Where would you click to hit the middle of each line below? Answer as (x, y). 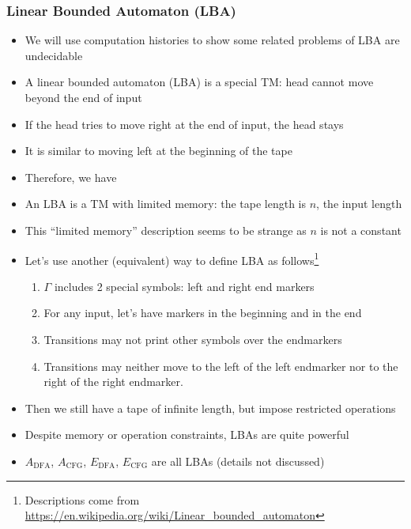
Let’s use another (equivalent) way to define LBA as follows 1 (172, 259)
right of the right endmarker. (113, 382)
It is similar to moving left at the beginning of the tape (158, 151)
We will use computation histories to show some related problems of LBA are (212, 40)
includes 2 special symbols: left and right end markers (184, 286)
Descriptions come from (82, 499)
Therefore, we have (71, 177)
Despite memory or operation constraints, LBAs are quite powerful (187, 435)
